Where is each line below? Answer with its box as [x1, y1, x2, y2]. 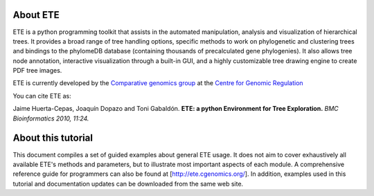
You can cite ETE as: [12, 91, 72, 100]
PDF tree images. [12, 66, 62, 75]
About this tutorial [12, 132, 93, 144]
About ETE [12, 9, 60, 21]
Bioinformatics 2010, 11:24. [12, 114, 89, 123]
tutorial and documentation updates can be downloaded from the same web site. [12, 179, 244, 188]
